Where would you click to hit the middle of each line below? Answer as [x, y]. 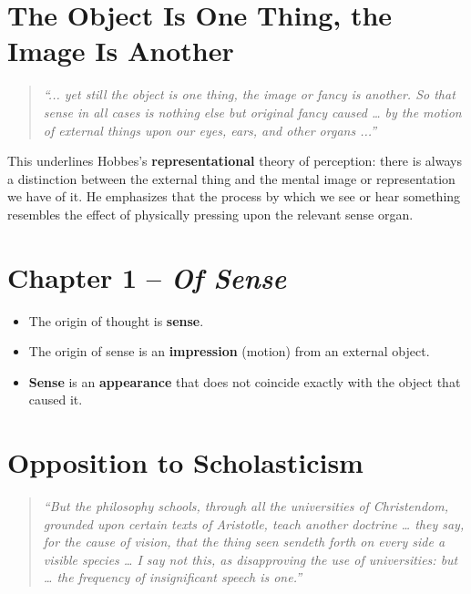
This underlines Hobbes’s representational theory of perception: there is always [235, 161]
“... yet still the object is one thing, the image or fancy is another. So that [249, 94]
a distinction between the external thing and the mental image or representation [231, 178]
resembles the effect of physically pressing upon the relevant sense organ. [210, 214]
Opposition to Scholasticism [185, 462]
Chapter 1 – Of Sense [147, 277]
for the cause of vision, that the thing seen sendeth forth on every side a [244, 542]
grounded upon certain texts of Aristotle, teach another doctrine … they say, [254, 523]
